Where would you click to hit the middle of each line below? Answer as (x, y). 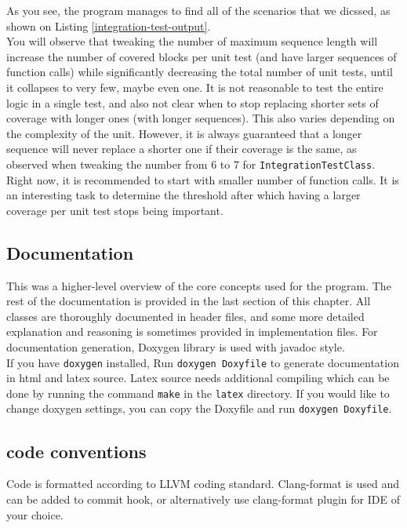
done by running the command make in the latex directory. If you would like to (198, 393)
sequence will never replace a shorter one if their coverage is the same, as (182, 149)
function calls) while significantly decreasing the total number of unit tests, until (200, 72)
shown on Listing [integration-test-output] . (109, 25)
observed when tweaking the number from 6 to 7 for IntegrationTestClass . (191, 164)
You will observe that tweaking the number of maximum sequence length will (192, 41)
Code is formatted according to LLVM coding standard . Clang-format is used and (203, 484)
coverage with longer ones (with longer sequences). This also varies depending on (201, 118)
